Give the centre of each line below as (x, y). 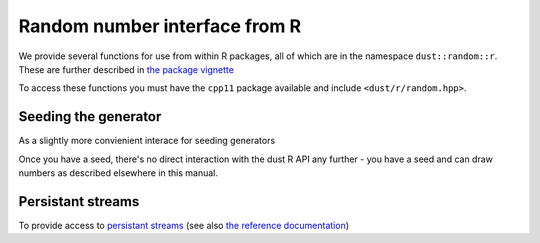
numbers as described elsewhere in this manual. (118, 173)
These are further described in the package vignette (126, 69)
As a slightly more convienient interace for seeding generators (147, 141)
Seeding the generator (90, 116)
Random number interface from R (160, 26)
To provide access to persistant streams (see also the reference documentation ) (184, 225)
